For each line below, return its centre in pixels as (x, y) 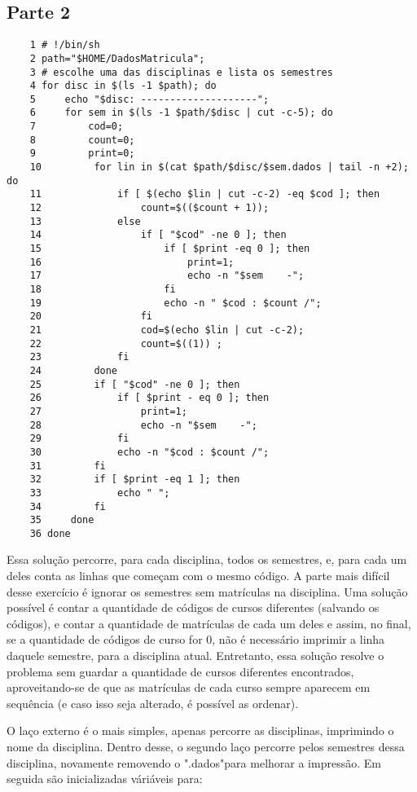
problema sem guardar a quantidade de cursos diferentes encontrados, (180, 671)
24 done (74, 370)
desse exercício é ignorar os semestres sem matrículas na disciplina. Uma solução (207, 591)
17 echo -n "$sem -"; (167, 276)
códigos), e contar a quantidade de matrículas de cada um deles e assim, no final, (209, 623)
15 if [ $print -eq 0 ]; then (170, 249)
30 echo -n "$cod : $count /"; (149, 452)
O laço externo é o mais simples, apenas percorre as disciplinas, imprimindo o (200, 730)
